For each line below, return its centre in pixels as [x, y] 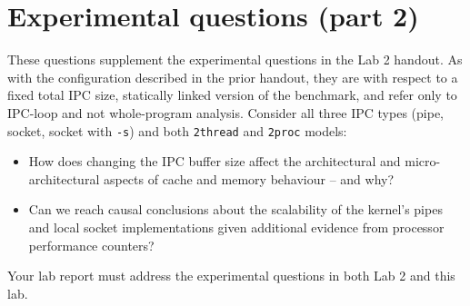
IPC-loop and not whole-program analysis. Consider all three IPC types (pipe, [225, 112]
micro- [423, 161]
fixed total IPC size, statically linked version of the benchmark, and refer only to [232, 95]
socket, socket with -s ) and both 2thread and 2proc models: [177, 130]
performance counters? [91, 245]
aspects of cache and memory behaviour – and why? [249, 178]
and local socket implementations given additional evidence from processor [236, 227]
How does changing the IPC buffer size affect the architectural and [215, 161]
